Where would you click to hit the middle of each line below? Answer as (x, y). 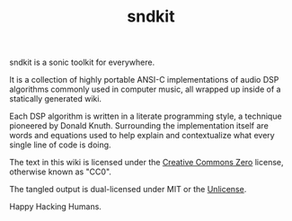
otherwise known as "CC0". (61, 172)
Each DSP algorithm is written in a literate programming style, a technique (146, 116)
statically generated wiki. (55, 99)
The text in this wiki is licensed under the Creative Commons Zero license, (147, 163)
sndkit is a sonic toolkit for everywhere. (82, 62)
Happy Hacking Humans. (55, 207)
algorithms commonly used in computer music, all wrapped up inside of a (145, 89)
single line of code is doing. (60, 145)
